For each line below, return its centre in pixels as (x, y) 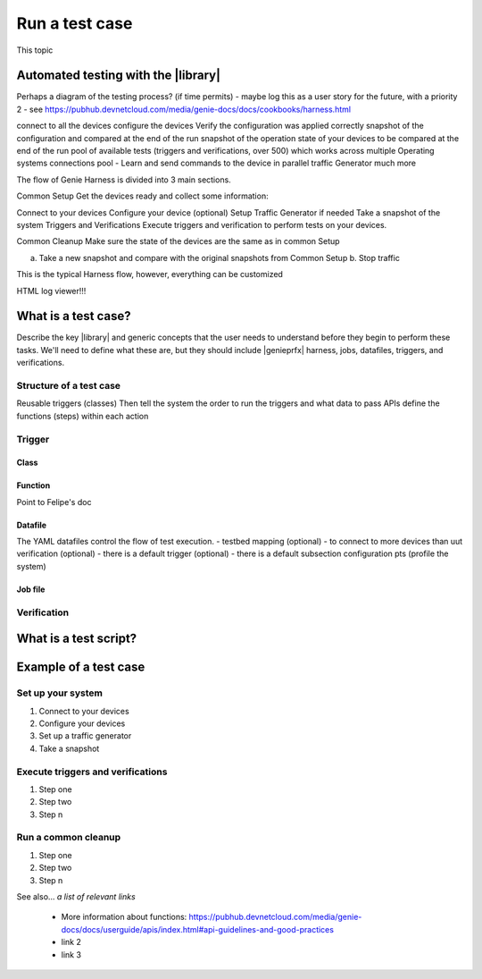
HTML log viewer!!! (51, 291)
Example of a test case (81, 667)
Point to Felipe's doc (54, 502)
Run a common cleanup (69, 838)
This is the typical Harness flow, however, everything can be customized (150, 274)
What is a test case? (74, 316)
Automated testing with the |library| (119, 76)
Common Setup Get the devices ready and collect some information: (142, 196)
